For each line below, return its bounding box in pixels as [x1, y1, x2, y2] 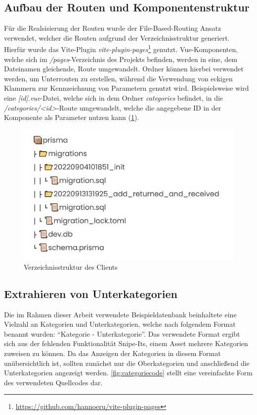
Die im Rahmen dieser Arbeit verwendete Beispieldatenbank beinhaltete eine [4, 309, 237, 319]
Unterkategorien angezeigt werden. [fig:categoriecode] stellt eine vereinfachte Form [4, 367, 253, 378]
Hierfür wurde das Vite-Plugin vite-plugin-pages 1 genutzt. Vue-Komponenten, [4, 43, 238, 55]
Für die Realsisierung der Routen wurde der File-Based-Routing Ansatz [4, 23, 221, 33]
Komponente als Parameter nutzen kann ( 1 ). [4, 112, 139, 122]
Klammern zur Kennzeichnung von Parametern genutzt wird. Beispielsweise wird [4, 83, 249, 93]
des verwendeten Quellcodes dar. [4, 377, 103, 387]
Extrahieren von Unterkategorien [4, 286, 177, 301]
